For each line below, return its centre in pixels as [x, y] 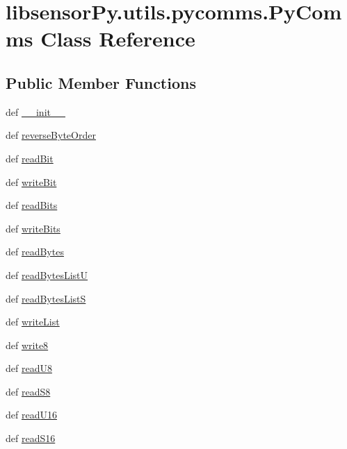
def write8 [27, 345]
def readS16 [31, 438]
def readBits [32, 205]
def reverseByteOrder [51, 135]
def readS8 [28, 391]
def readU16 [31, 415]
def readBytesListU [47, 274]
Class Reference [118, 39]
